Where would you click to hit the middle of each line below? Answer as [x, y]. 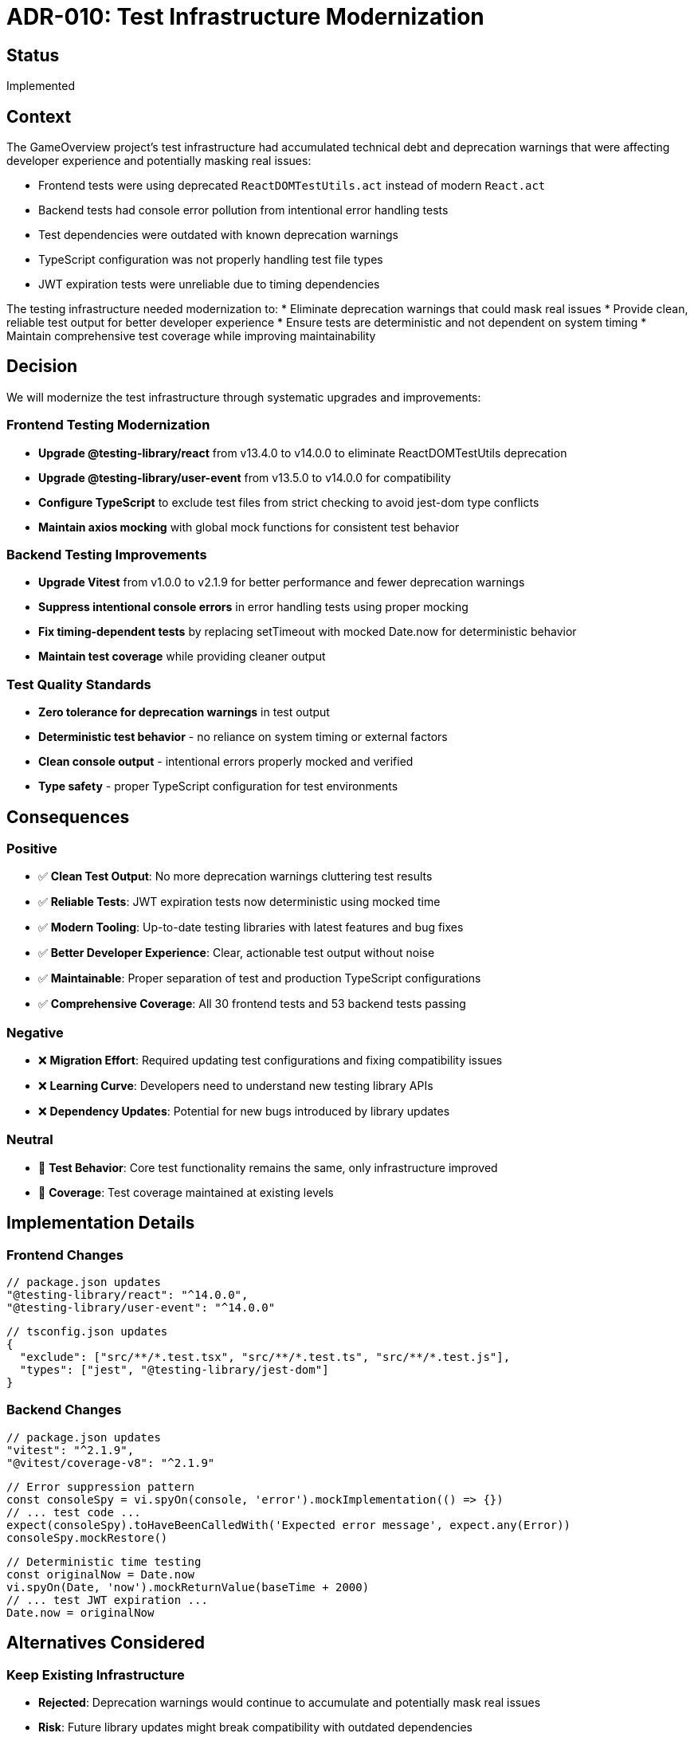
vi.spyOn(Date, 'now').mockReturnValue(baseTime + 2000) [188, 1587]
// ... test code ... [74, 1512]
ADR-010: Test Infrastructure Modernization [245, 17]
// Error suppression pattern [101, 1486]
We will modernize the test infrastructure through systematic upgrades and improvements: [244, 397]
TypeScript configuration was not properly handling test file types [211, 260]
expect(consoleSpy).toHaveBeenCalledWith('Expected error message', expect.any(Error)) [289, 1525]
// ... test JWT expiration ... [107, 1600]
